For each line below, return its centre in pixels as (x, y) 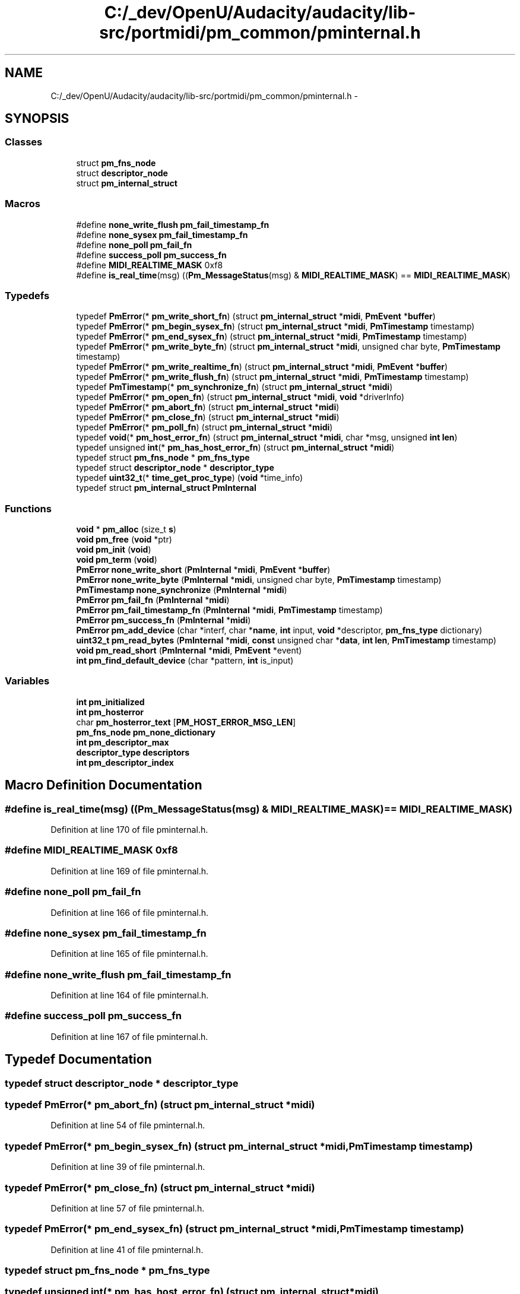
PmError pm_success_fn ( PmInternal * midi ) (164, 620)
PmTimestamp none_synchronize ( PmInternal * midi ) (182, 590)
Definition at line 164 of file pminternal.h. (130, 995)
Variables (27, 681)
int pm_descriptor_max (123, 742)
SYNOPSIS (37, 119)
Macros (23, 204)
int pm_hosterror (110, 712)
